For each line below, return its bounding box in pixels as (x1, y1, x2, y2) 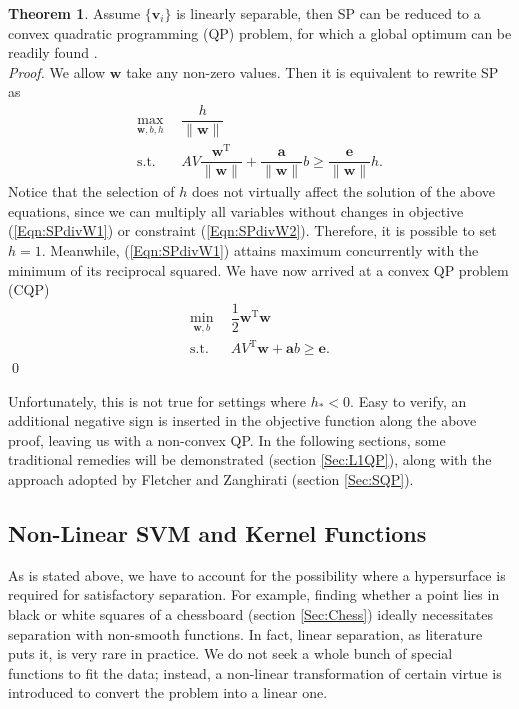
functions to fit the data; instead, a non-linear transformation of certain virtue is (8, 662, 502, 683)
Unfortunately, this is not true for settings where (8, 390, 306, 411)
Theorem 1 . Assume (8, 3, 141, 23)
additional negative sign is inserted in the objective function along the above (8, 410, 477, 431)
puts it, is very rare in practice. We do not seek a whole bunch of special (8, 643, 453, 664)
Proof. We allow (8, 61, 106, 82)
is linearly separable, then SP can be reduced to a (176, 3, 481, 23)
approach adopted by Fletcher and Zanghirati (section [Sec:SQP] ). (8, 469, 414, 490)
